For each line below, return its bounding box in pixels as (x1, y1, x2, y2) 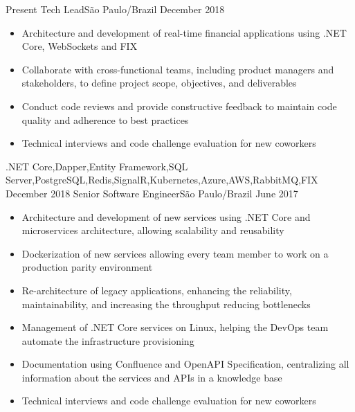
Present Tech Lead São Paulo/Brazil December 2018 (6, 2, 225, 16)
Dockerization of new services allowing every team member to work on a (21, 246, 329, 260)
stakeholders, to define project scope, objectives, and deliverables (21, 75, 297, 90)
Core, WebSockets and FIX (21, 39, 138, 53)
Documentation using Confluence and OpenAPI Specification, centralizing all (21, 357, 349, 371)
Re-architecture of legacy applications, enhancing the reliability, (21, 283, 292, 297)
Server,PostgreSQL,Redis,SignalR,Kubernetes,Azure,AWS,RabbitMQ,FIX (6, 172, 318, 187)
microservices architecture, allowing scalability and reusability (21, 223, 284, 238)
